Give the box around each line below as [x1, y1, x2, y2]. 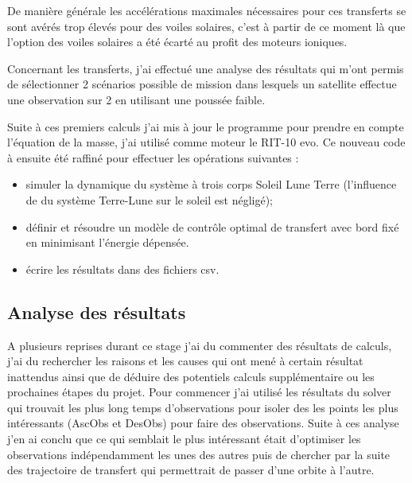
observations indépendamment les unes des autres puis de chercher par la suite [7, 446, 391, 462]
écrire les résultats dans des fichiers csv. [25, 260, 220, 277]
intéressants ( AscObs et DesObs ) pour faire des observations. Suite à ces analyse [7, 415, 399, 431]
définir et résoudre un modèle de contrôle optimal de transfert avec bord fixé [25, 218, 399, 235]
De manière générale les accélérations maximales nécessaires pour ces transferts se [7, 2, 406, 18]
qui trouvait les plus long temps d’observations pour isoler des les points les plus [7, 399, 398, 415]
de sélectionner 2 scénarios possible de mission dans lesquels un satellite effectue [7, 76, 397, 92]
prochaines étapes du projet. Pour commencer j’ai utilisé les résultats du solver [7, 384, 391, 400]
